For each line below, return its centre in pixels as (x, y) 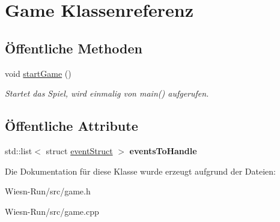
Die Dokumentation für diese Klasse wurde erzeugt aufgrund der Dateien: (140, 171)
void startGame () (38, 73)
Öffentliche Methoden (74, 48)
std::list (19, 150)
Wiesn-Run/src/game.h (48, 191)
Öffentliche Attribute (72, 126)
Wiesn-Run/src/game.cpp (52, 211)
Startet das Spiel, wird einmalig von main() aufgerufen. (107, 93)
